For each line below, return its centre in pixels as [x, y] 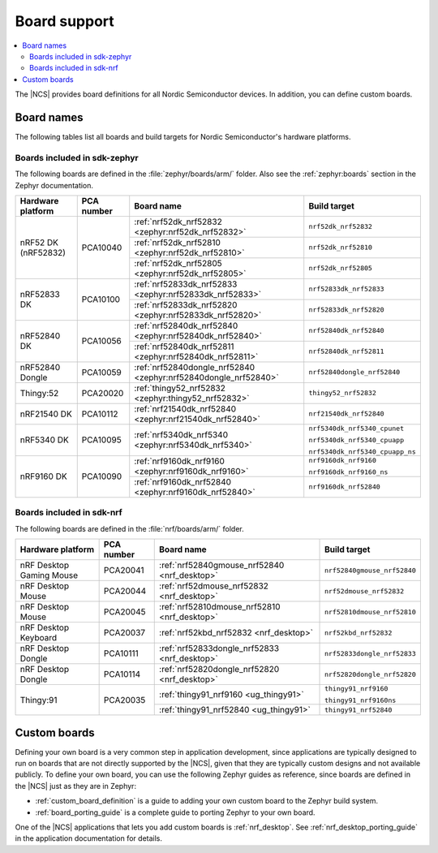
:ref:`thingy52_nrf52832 [180, 388]
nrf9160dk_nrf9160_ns [348, 472]
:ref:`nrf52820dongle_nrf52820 [219, 670]
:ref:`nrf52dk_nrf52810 [177, 242]
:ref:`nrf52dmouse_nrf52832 [214, 586]
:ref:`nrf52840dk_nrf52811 [184, 347]
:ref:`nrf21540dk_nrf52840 [185, 408]
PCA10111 [121, 653]
